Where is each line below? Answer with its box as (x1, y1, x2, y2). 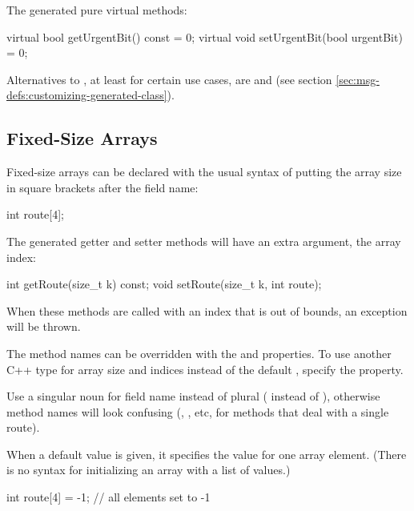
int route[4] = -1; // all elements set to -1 (6, 489, 211, 505)
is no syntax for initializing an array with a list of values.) (6, 461, 291, 478)
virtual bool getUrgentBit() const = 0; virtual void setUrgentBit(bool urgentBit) (6, 28, 403, 45)
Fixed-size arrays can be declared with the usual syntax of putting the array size (6, 163, 402, 180)
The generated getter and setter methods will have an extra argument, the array (6, 232, 401, 249)
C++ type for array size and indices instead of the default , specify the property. (6, 360, 404, 377)
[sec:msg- (336, 70, 380, 87)
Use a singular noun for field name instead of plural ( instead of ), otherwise (6, 388, 380, 404)
